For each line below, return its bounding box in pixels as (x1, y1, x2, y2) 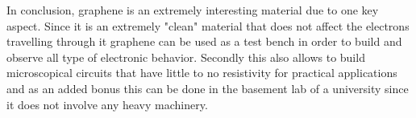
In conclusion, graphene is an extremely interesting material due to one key (6, 2, 379, 18)
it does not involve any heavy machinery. (6, 96, 208, 112)
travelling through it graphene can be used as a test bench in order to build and (6, 33, 402, 50)
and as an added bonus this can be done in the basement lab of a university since (6, 79, 409, 96)
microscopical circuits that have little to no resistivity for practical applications (6, 64, 397, 81)
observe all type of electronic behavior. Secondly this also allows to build (6, 48, 365, 65)
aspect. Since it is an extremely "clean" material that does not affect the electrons (6, 17, 410, 34)
